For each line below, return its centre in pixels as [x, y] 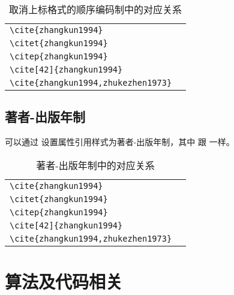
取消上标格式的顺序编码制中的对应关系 [96, 9]
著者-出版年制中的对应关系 [95, 165]
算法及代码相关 [64, 281]
